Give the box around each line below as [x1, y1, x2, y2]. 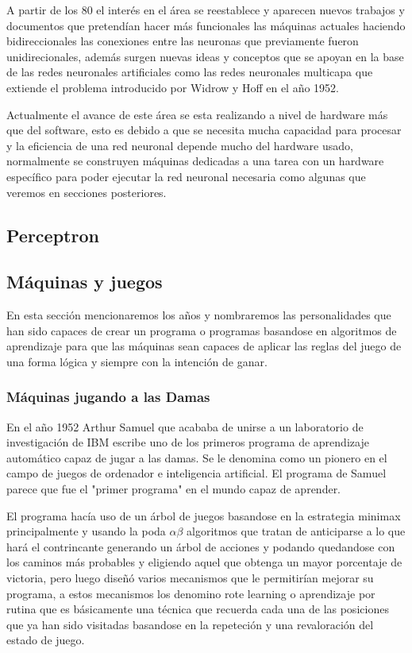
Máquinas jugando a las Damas [6, 387, 210, 407]
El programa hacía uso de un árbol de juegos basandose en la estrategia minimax [6, 507, 401, 524]
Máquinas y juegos [6, 269, 163, 294]
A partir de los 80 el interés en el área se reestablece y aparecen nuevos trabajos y [6, 2, 405, 17]
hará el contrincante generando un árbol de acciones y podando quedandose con [6, 538, 395, 554]
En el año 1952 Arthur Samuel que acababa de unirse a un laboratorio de [6, 418, 364, 435]
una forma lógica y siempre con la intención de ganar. [6, 353, 268, 369]
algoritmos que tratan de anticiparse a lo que [187, 523, 406, 539]
